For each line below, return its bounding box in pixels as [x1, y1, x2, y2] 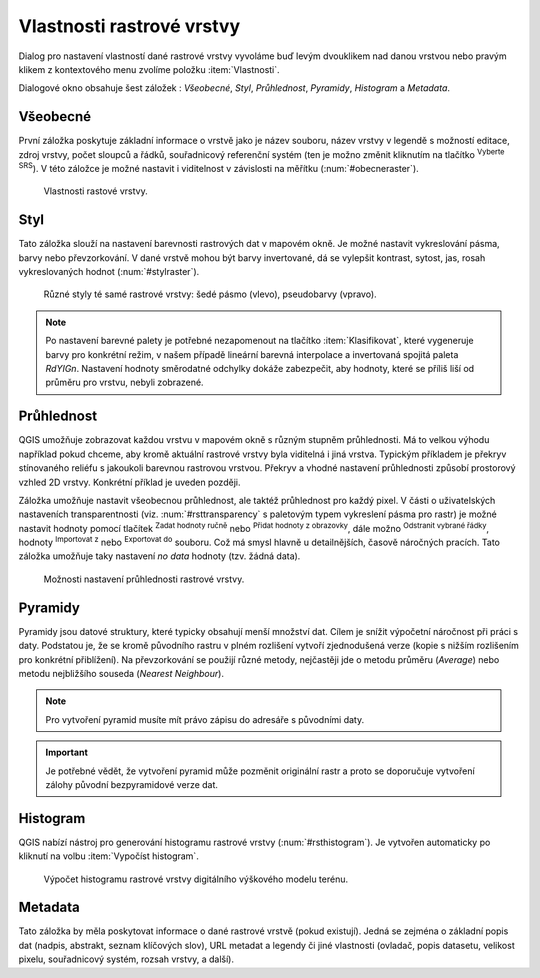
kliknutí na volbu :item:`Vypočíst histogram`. [18, 850, 199, 862]
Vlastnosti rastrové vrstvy [18, 15, 241, 37]
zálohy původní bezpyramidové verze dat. [45, 778, 219, 790]
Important [45, 746, 89, 759]
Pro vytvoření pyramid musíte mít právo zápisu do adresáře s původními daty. [45, 713, 365, 725]
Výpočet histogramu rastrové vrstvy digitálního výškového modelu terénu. [43, 873, 349, 885]
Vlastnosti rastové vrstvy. [43, 185, 149, 197]
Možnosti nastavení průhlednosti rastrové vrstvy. [43, 573, 245, 585]
